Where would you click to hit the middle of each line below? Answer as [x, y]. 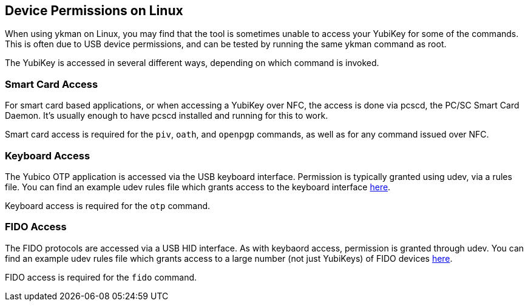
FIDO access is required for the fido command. [101, 277]
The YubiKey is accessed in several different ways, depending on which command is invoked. [192, 63]
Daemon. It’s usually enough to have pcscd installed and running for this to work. [167, 116]
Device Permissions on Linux [94, 11]
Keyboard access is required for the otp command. [108, 205]
